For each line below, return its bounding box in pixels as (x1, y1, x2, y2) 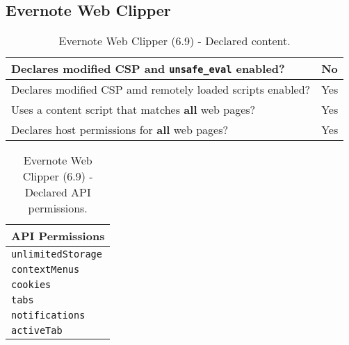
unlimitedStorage (11, 249, 102, 260)
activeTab (11, 325, 63, 337)
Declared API (24, 184, 91, 201)
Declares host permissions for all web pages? (11, 121, 228, 138)
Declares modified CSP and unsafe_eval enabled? (11, 60, 285, 77)
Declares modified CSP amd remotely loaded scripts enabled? (11, 81, 311, 98)
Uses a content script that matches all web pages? (11, 101, 256, 118)
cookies (11, 279, 51, 291)
